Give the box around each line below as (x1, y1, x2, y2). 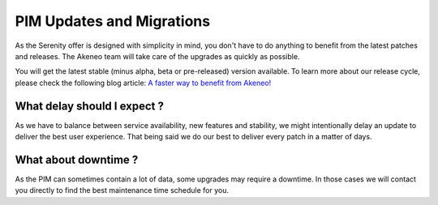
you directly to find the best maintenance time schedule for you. (15, 186, 230, 195)
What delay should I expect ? (15, 99, 164, 113)
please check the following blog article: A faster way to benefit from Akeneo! (15, 78, 272, 88)
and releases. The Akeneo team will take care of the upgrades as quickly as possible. (15, 51, 300, 61)
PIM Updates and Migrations (15, 12, 211, 30)
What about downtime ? (15, 152, 139, 166)
